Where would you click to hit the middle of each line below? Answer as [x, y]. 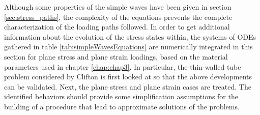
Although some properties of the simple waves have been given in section [118, 7]
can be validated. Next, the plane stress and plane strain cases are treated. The [128, 86]
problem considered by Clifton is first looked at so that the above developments [128, 77]
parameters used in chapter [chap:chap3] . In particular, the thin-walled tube [123, 66]
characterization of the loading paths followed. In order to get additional [117, 27]
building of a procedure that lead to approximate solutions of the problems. [122, 106]
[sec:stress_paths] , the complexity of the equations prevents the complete [118, 17]
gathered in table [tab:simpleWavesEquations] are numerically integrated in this [128, 47]
